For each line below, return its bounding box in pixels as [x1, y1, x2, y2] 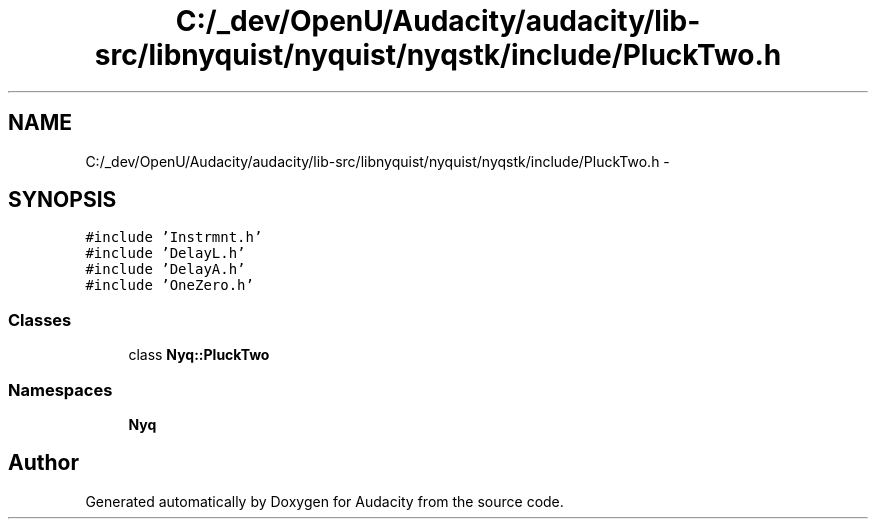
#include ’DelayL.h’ [85, 245, 246, 262]
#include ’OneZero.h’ [85, 277, 254, 294]
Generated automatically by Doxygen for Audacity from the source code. [85, 492, 564, 510]
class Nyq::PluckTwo [128, 346, 270, 364]
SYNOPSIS [8, 187, 117, 213]
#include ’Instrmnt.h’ [85, 229, 263, 246]
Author [8, 450, 79, 476]
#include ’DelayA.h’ [85, 261, 246, 278]
